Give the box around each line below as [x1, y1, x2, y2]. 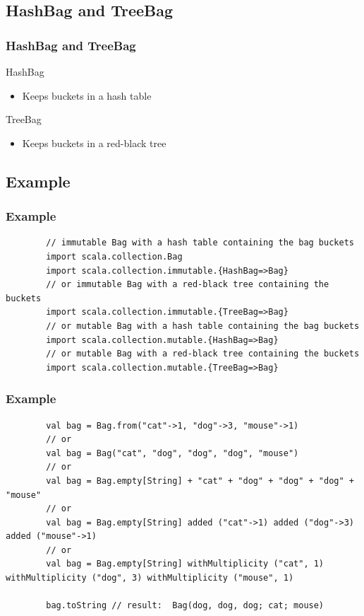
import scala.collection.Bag [46, 251, 183, 262]
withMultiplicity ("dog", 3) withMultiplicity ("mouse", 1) [6, 573, 294, 583]
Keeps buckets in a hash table [22, 88, 152, 103]
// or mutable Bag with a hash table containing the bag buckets [46, 320, 360, 331]
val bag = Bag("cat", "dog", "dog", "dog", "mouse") [46, 448, 299, 458]
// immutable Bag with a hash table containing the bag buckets [46, 238, 354, 248]
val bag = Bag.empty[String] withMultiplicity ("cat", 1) [46, 559, 324, 569]
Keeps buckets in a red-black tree [22, 135, 166, 150]
